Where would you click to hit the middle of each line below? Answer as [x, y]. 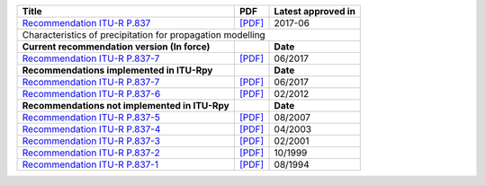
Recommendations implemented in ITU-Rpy [117, 70]
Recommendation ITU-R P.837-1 [90, 164]
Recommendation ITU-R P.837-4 [91, 129]
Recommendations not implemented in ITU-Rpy [126, 106]
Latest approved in [315, 11]
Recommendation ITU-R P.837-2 [91, 153]
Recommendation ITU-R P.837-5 [91, 117]
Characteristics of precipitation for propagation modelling [144, 35]
